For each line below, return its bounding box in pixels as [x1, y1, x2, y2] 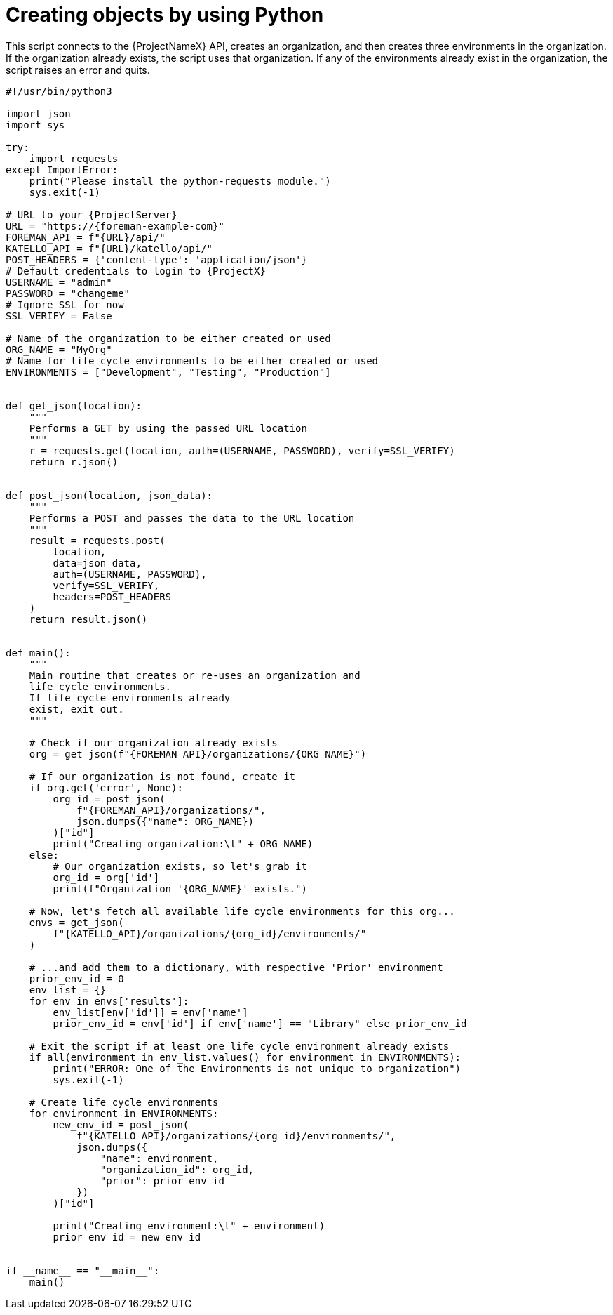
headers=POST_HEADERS [53, 590, 172, 602]
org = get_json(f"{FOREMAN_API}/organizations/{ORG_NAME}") [29, 748, 367, 760]
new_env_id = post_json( [53, 1118, 189, 1130]
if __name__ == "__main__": [6, 1264, 160, 1276]
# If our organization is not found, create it [29, 770, 296, 782]
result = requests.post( [29, 534, 166, 546]
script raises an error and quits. [6, 63, 150, 76]
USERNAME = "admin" [6, 276, 112, 288]
